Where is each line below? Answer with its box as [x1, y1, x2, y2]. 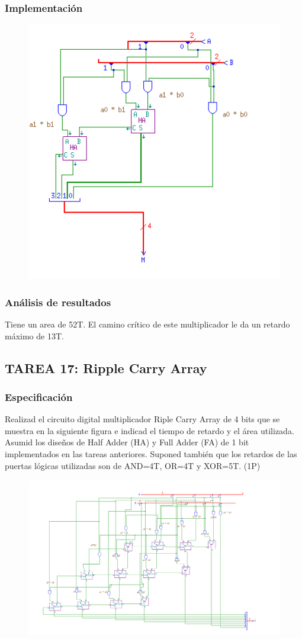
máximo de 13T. [5, 329, 64, 342]
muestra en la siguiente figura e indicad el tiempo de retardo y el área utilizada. [5, 424, 294, 436]
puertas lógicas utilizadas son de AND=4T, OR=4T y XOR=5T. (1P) [5, 459, 261, 471]
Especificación [5, 389, 73, 404]
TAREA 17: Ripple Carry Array [5, 358, 207, 377]
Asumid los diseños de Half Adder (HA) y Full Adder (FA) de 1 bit [5, 436, 249, 448]
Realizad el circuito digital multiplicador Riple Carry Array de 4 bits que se [5, 413, 280, 425]
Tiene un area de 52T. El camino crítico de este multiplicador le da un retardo [5, 318, 290, 330]
